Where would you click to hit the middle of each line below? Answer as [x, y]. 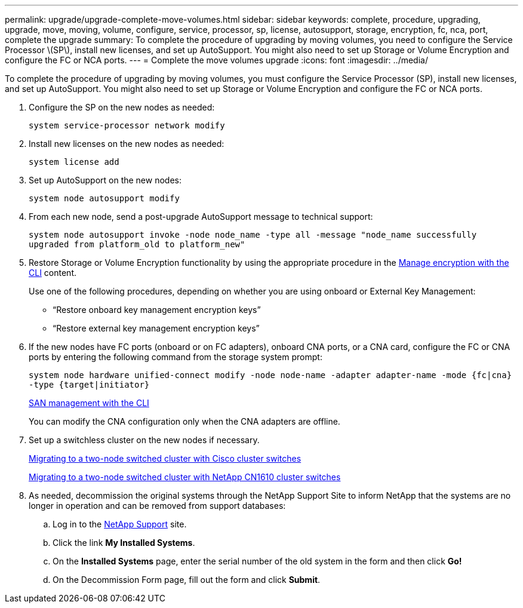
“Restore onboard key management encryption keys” [157, 310]
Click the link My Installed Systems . [124, 543]
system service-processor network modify [127, 125]
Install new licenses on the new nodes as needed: [127, 144]
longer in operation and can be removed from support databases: [157, 506]
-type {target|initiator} [89, 385]
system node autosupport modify [104, 198]
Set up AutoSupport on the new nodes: [105, 180]
